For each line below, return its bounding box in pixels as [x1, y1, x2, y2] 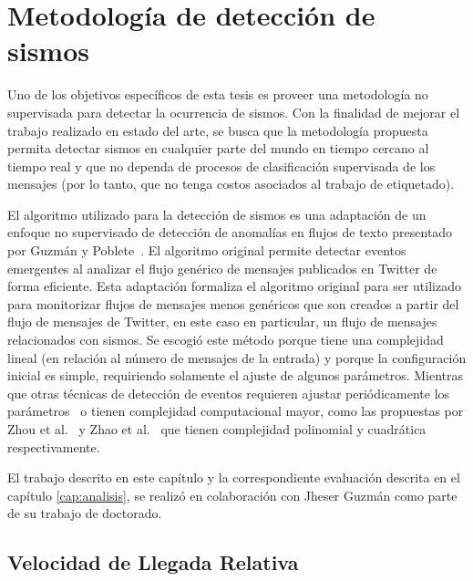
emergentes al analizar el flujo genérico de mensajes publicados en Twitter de [7, 258, 437, 277]
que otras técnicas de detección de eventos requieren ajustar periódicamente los [7, 383, 450, 402]
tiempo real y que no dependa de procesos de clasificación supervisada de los [7, 156, 436, 175]
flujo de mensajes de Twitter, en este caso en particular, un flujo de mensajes [7, 312, 437, 331]
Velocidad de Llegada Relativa [7, 548, 299, 576]
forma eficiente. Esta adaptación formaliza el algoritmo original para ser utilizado [7, 276, 461, 296]
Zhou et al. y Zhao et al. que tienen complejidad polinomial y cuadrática [7, 420, 427, 438]
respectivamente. [7, 437, 100, 456]
